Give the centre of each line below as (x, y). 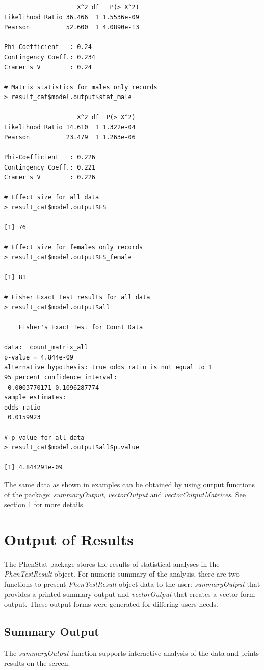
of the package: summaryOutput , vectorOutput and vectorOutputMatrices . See (125, 494)
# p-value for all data (44, 437)
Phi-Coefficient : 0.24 (48, 47)
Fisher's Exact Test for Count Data (81, 327)
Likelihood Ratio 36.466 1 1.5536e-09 (72, 17)
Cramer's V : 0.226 (50, 177)
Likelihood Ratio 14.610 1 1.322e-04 (70, 127)
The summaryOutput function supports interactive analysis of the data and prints (132, 652)
